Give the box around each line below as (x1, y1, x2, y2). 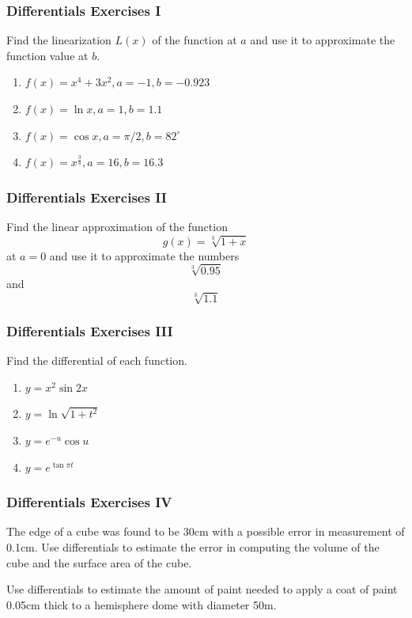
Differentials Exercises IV (6, 492, 172, 512)
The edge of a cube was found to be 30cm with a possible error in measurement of (6, 523, 405, 540)
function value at (6, 47, 89, 63)
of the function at (152, 32, 237, 48)
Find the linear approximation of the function (6, 218, 228, 234)
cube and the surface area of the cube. (6, 554, 192, 571)
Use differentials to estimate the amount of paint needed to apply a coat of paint (6, 581, 398, 597)
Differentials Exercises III (6, 320, 173, 340)
